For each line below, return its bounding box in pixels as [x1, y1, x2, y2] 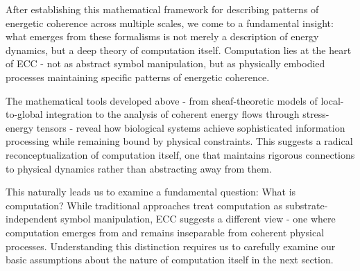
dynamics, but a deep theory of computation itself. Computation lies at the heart [6, 42, 352, 57]
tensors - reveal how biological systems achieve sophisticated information [36, 120, 345, 134]
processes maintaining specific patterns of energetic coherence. [6, 69, 270, 84]
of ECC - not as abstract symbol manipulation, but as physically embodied [6, 56, 325, 71]
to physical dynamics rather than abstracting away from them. [6, 161, 272, 175]
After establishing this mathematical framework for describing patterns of [6, 2, 319, 16]
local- [320, 93, 344, 107]
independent [6, 211, 58, 226]
